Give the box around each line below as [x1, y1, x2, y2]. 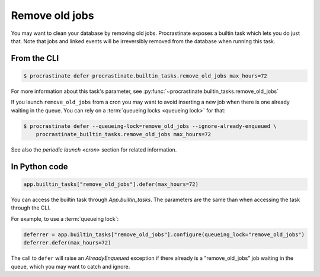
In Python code [11, 162, 68, 172]
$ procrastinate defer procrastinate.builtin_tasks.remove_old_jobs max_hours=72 [23, 72, 268, 79]
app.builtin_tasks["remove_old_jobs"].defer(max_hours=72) [23, 181, 199, 188]
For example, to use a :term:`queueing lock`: [11, 215, 119, 222]
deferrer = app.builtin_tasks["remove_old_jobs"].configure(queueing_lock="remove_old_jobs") [23, 231, 305, 238]
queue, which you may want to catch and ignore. [11, 263, 130, 270]
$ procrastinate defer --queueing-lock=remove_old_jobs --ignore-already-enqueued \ [23, 123, 277, 130]
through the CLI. [11, 204, 51, 211]
